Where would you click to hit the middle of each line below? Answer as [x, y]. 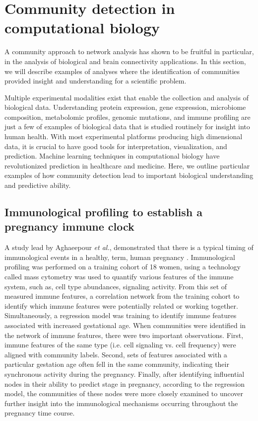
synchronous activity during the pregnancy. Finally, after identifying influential [125, 374]
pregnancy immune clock [69, 226]
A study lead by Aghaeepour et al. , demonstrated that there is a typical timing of [129, 247]
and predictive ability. [38, 185]
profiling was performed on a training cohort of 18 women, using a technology [123, 267]
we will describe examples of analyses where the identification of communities [122, 71]
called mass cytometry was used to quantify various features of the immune [119, 276]
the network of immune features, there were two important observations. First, [124, 335]
